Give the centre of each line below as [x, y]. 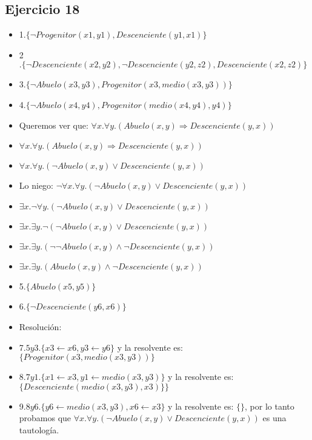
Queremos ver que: [54, 125]
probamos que [45, 418]
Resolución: [40, 326]
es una [274, 418]
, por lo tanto [270, 406]
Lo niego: [36, 185]
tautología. [39, 429]
